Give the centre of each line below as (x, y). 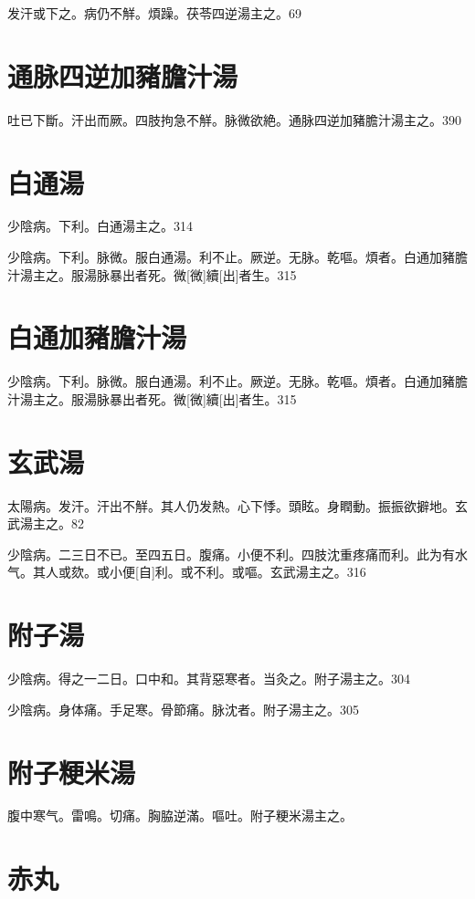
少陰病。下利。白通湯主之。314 (100, 226)
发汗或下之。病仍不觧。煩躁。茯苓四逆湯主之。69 (154, 13)
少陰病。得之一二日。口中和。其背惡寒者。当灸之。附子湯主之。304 (209, 679)
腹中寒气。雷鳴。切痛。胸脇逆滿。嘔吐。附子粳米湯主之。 (180, 815)
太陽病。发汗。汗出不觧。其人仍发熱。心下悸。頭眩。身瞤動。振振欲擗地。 (231, 505)
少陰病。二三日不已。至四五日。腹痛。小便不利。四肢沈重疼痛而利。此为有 (231, 554)
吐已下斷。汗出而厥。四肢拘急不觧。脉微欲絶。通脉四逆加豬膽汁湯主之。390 (234, 119)
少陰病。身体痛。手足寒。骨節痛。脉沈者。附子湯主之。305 (183, 709)
